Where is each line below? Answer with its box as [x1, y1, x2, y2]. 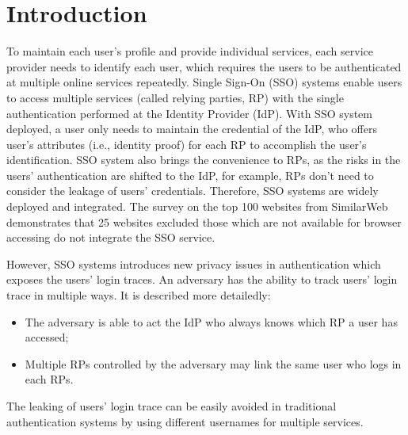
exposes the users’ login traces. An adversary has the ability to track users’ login [6, 271, 398, 288]
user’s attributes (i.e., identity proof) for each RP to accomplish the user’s [6, 135, 367, 152]
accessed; [25, 329, 69, 345]
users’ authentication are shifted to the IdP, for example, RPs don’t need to [6, 166, 374, 183]
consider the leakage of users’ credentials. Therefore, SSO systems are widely [6, 182, 379, 199]
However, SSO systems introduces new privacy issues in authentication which [6, 255, 381, 272]
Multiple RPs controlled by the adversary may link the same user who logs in [25, 355, 402, 372]
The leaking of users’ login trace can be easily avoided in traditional [6, 398, 337, 414]
